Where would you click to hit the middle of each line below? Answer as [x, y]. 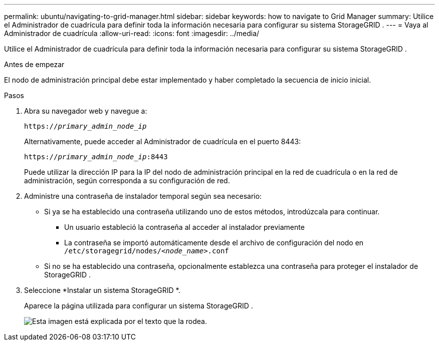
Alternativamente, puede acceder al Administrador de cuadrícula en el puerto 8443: [163, 141]
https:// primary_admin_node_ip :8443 [96, 157]
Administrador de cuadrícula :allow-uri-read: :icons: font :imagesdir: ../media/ [132, 33]
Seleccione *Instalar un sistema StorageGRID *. [102, 290]
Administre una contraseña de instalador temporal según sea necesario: [143, 196]
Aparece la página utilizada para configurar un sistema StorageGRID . [139, 306]
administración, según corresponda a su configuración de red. [127, 181]
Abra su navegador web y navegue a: [86, 111]
